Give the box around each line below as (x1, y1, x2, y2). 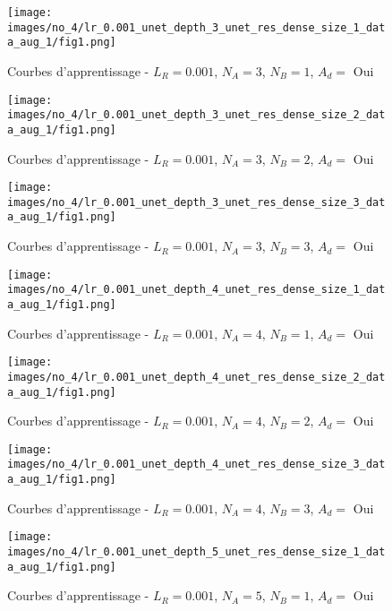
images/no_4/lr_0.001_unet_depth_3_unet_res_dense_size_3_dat (7, 195, 386, 209)
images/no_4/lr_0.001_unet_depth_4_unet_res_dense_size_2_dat (7, 370, 386, 383)
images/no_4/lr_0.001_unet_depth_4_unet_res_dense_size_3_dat (7, 458, 386, 471)
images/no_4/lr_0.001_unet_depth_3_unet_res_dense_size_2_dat (7, 108, 386, 122)
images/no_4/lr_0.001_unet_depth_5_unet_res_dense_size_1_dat (7, 546, 386, 559)
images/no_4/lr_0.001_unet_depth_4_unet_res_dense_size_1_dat (7, 283, 386, 297)
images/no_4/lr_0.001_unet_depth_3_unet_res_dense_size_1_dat (7, 21, 386, 34)
